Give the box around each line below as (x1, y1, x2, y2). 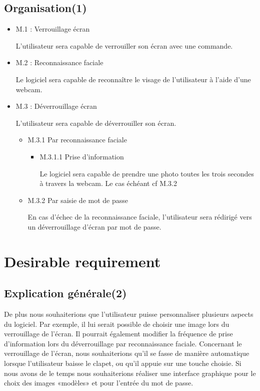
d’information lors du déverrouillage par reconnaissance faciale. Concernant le (4, 338, 242, 348)
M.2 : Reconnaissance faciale (15, 57, 103, 68)
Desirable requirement (4, 251, 161, 271)
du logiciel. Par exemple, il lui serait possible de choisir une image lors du (4, 318, 229, 329)
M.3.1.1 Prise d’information (39, 151, 124, 161)
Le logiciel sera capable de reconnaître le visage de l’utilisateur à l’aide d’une (15, 74, 251, 84)
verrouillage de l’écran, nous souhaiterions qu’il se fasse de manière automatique (4, 348, 249, 358)
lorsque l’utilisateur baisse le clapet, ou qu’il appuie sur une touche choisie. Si (4, 358, 241, 368)
